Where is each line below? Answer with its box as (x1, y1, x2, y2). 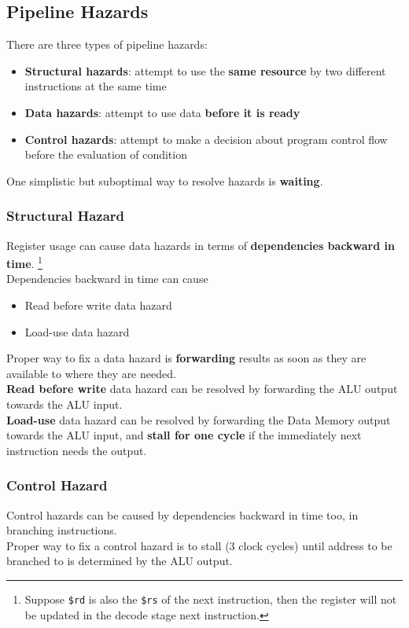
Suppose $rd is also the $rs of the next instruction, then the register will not (24, 590, 397, 607)
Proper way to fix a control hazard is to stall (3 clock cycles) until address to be (6, 537, 392, 553)
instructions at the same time (24, 78, 167, 94)
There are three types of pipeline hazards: (6, 36, 208, 53)
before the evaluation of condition (24, 146, 187, 163)
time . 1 (6, 253, 42, 271)
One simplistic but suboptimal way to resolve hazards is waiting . (6, 172, 323, 189)
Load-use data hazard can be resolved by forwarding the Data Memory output (6, 411, 391, 428)
